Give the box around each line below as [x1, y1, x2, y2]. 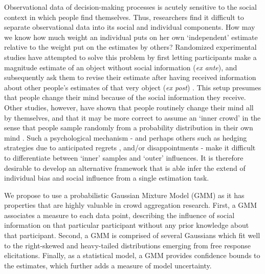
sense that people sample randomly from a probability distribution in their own [4, 122, 253, 133]
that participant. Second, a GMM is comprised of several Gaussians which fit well [4, 230, 260, 241]
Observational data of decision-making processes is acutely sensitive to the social [4, 2, 257, 12]
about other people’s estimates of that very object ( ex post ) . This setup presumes [4, 82, 261, 92]
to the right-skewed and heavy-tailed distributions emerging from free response [4, 240, 251, 250]
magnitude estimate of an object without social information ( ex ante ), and [4, 62, 237, 72]
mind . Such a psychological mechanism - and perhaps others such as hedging [4, 132, 247, 143]
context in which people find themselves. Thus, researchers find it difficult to [4, 11, 244, 22]
